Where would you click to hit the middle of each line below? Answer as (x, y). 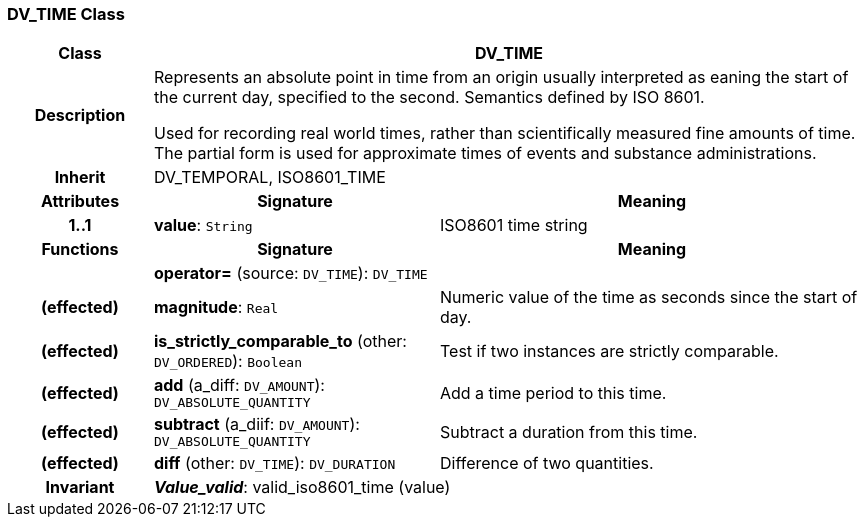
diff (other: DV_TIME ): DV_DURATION (274, 463)
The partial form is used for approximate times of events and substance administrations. (485, 153)
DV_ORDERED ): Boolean (228, 361)
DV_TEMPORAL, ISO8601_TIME (269, 177)
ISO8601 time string (513, 225)
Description (80, 115)
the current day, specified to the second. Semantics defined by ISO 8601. (429, 97)
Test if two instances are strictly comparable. (609, 351)
